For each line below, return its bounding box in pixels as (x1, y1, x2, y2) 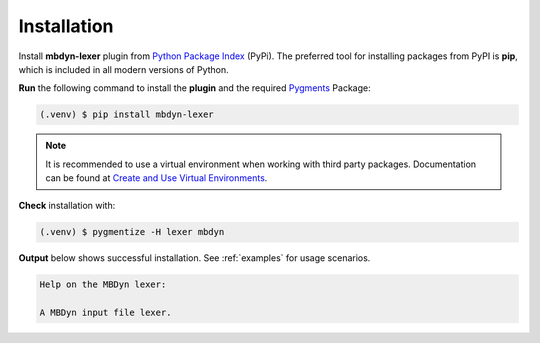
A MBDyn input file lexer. (39, 307, 172, 319)
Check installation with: (18, 200, 116, 212)
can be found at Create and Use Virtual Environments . (45, 172, 268, 184)
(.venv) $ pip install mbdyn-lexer (39, 109, 214, 120)
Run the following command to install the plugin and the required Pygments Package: (18, 82, 371, 94)
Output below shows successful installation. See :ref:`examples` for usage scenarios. (18, 252, 371, 264)
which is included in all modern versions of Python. (18, 63, 229, 75)
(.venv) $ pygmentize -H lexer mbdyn (39, 226, 225, 238)
